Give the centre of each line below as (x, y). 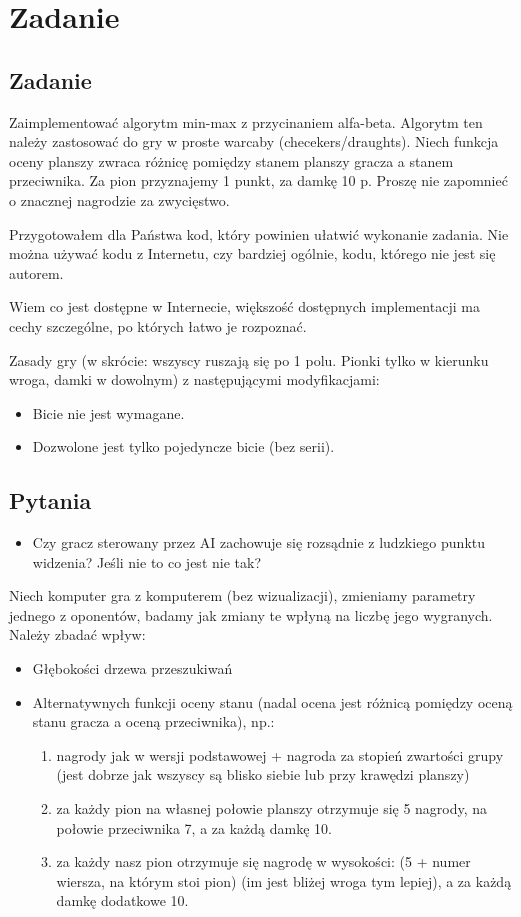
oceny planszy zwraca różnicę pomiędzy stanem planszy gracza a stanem (231, 160)
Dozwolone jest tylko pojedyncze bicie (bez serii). (183, 446)
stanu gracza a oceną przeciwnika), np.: (153, 721)
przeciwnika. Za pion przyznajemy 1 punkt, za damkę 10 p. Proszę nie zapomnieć (258, 180)
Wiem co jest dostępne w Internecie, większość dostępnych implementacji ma (244, 306)
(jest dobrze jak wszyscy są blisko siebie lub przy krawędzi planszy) (263, 774)
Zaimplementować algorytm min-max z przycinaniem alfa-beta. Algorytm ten (246, 121)
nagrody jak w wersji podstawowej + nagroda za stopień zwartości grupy (280, 754)
